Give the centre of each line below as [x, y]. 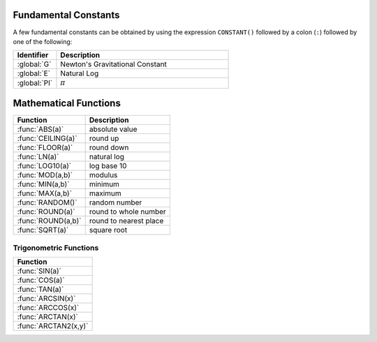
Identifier [33, 55]
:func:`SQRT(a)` [43, 230]
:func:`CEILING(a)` [47, 138]
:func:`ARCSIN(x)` [46, 298]
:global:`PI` [35, 83]
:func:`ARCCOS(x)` [48, 307]
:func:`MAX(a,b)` [45, 193]
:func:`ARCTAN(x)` [47, 316]
